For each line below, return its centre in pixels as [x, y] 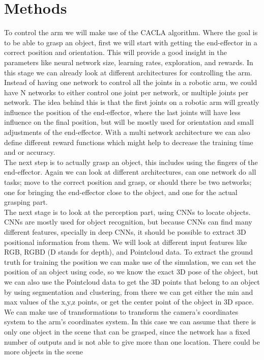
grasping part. [26, 202]
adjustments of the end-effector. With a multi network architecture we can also [127, 132]
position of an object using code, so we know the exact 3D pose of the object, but [131, 272]
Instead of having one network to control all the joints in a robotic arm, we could [131, 82]
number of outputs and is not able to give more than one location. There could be [132, 341]
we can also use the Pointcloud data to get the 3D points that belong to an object [132, 281]
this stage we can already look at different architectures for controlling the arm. [128, 72]
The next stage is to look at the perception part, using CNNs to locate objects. [127, 212]
